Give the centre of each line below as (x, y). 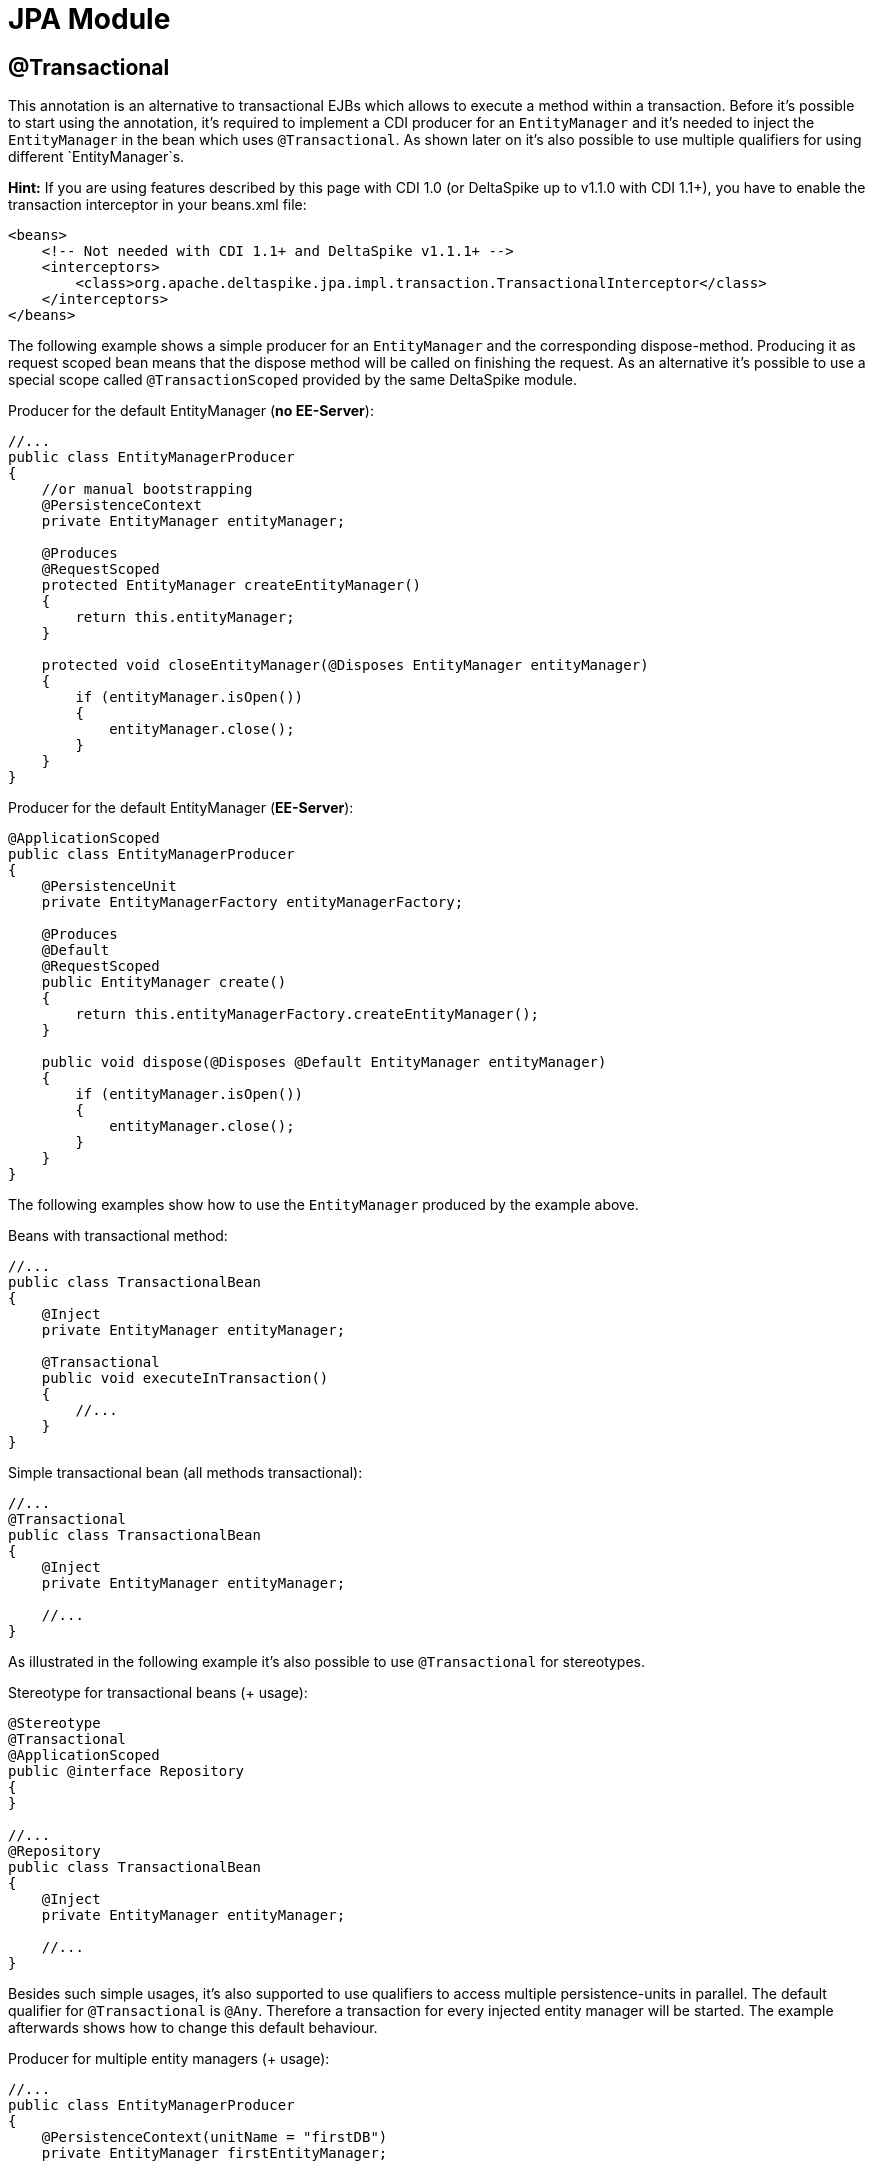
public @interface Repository (126, 1771)
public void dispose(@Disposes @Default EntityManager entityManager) (324, 1062)
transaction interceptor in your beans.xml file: (157, 205)
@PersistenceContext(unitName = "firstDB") (214, 2137)
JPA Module (89, 19)
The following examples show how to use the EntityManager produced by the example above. (323, 1205)
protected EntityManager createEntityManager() (231, 585)
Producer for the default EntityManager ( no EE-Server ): (191, 411)
